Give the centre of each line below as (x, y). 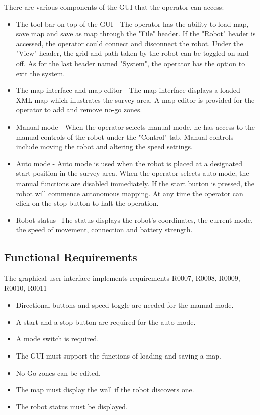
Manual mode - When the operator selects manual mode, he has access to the (136, 126)
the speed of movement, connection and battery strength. (104, 230)
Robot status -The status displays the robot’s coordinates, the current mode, (134, 220)
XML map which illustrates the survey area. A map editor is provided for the (135, 100)
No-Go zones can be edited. (58, 372)
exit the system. (40, 73)
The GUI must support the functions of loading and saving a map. (118, 356)
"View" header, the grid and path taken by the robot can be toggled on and (132, 53)
